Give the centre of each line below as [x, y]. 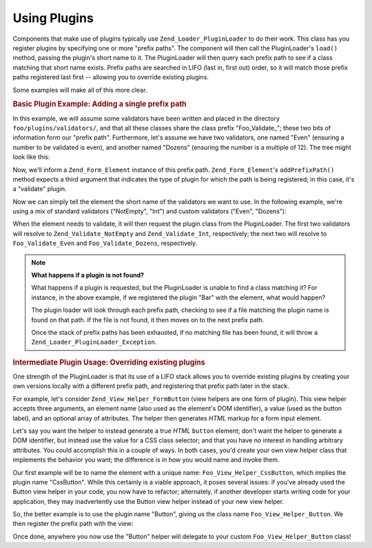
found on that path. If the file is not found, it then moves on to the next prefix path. [148, 320]
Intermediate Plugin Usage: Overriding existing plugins [109, 362]
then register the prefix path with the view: [73, 524]
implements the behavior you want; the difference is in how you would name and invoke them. [146, 460]
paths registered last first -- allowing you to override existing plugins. [111, 77]
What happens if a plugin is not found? [88, 275]
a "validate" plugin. [40, 189]
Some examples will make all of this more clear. [80, 90]
